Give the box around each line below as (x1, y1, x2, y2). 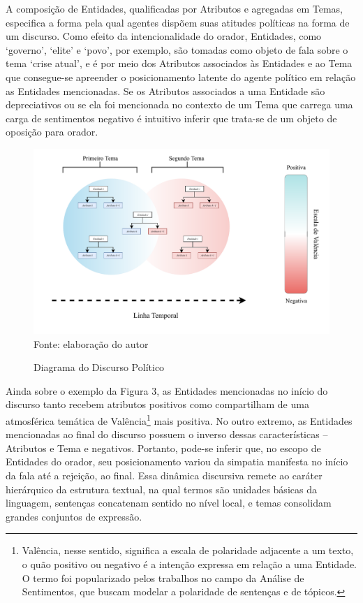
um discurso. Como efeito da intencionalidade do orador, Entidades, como (6, 29, 322, 43)
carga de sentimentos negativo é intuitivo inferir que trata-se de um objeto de (6, 110, 337, 125)
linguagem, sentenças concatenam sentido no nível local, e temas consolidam (6, 495, 332, 510)
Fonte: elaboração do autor (34, 336, 149, 351)
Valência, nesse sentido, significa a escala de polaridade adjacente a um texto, (22, 543, 354, 558)
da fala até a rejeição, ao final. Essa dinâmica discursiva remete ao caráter (6, 467, 323, 482)
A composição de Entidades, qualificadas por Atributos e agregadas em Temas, (6, 1, 343, 15)
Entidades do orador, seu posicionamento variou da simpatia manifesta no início (6, 454, 348, 469)
